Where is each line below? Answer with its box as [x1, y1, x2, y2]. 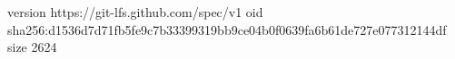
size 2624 [7, 38, 57, 56]
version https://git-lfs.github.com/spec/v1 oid [7, 3, 263, 21]
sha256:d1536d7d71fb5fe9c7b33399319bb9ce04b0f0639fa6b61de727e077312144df [7, 20, 447, 38]
